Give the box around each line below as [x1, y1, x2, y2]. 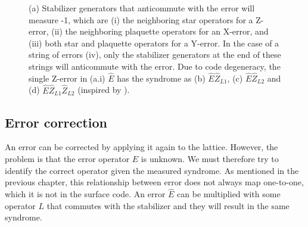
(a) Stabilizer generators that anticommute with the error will [29, 2, 255, 14]
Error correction [5, 113, 107, 131]
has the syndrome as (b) [117, 71, 206, 84]
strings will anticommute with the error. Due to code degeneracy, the [29, 60, 281, 72]
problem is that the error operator [5, 153, 130, 165]
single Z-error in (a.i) [29, 71, 105, 84]
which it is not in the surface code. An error [5, 188, 166, 200]
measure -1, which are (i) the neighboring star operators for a [29, 13, 253, 26]
